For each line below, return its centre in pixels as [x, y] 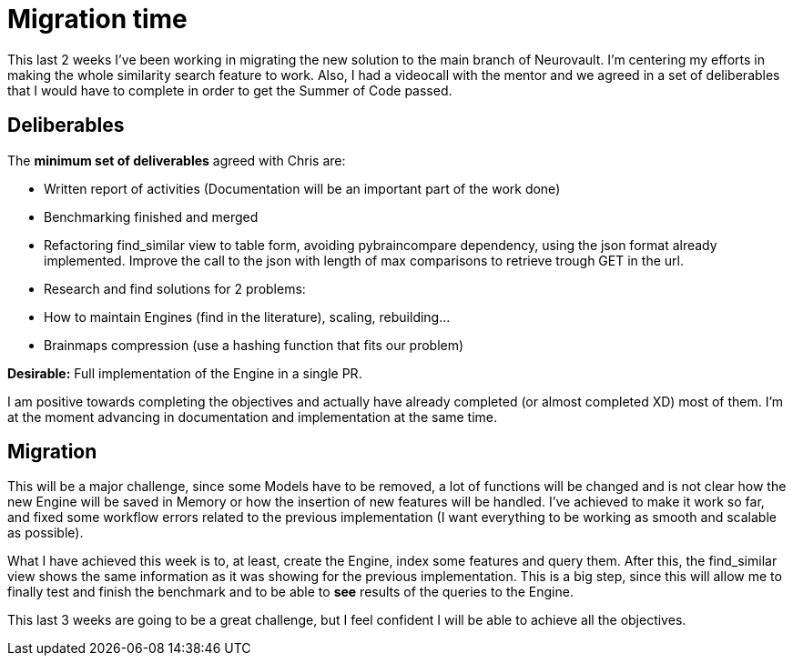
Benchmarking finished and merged [151, 216]
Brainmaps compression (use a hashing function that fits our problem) [254, 345]
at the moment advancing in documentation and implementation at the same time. [253, 417]
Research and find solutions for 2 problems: [175, 288]
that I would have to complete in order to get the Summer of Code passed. [230, 90]
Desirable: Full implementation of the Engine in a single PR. [185, 373]
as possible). [46, 533]
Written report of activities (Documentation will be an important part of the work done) [302, 188]
